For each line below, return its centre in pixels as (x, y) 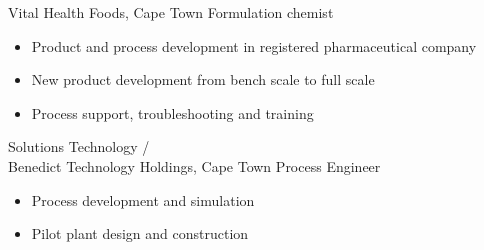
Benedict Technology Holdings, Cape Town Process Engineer (194, 165)
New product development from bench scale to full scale (203, 79)
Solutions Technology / (79, 146)
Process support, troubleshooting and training (172, 112)
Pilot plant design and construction (140, 233)
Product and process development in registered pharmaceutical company (254, 45)
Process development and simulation (143, 199)
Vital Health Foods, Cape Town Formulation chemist (171, 12)
